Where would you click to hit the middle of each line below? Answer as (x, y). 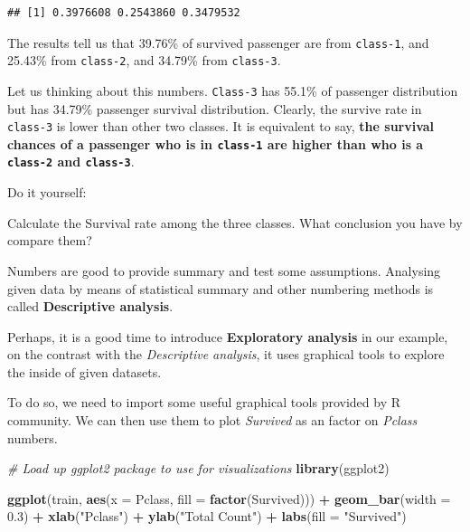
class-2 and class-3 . (71, 161)
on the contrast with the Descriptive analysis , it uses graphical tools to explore (226, 354)
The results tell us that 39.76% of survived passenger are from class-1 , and (218, 42)
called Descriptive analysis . (90, 306)
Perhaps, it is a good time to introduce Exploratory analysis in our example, (228, 336)
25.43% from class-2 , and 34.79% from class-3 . (144, 60)
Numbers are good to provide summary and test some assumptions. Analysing (224, 270)
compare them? (50, 240)
